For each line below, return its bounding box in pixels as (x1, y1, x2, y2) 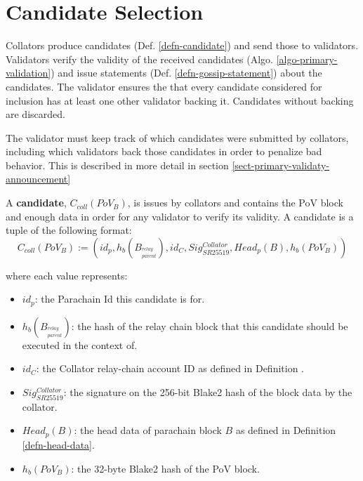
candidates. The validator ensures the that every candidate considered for (6, 79, 322, 93)
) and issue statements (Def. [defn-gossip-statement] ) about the (51, 65, 322, 80)
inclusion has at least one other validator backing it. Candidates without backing (6, 93, 354, 107)
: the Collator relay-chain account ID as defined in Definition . (36, 361, 304, 376)
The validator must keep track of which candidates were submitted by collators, (6, 130, 349, 145)
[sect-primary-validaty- (232, 157, 330, 172)
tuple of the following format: (6, 223, 132, 237)
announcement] (6, 171, 71, 186)
